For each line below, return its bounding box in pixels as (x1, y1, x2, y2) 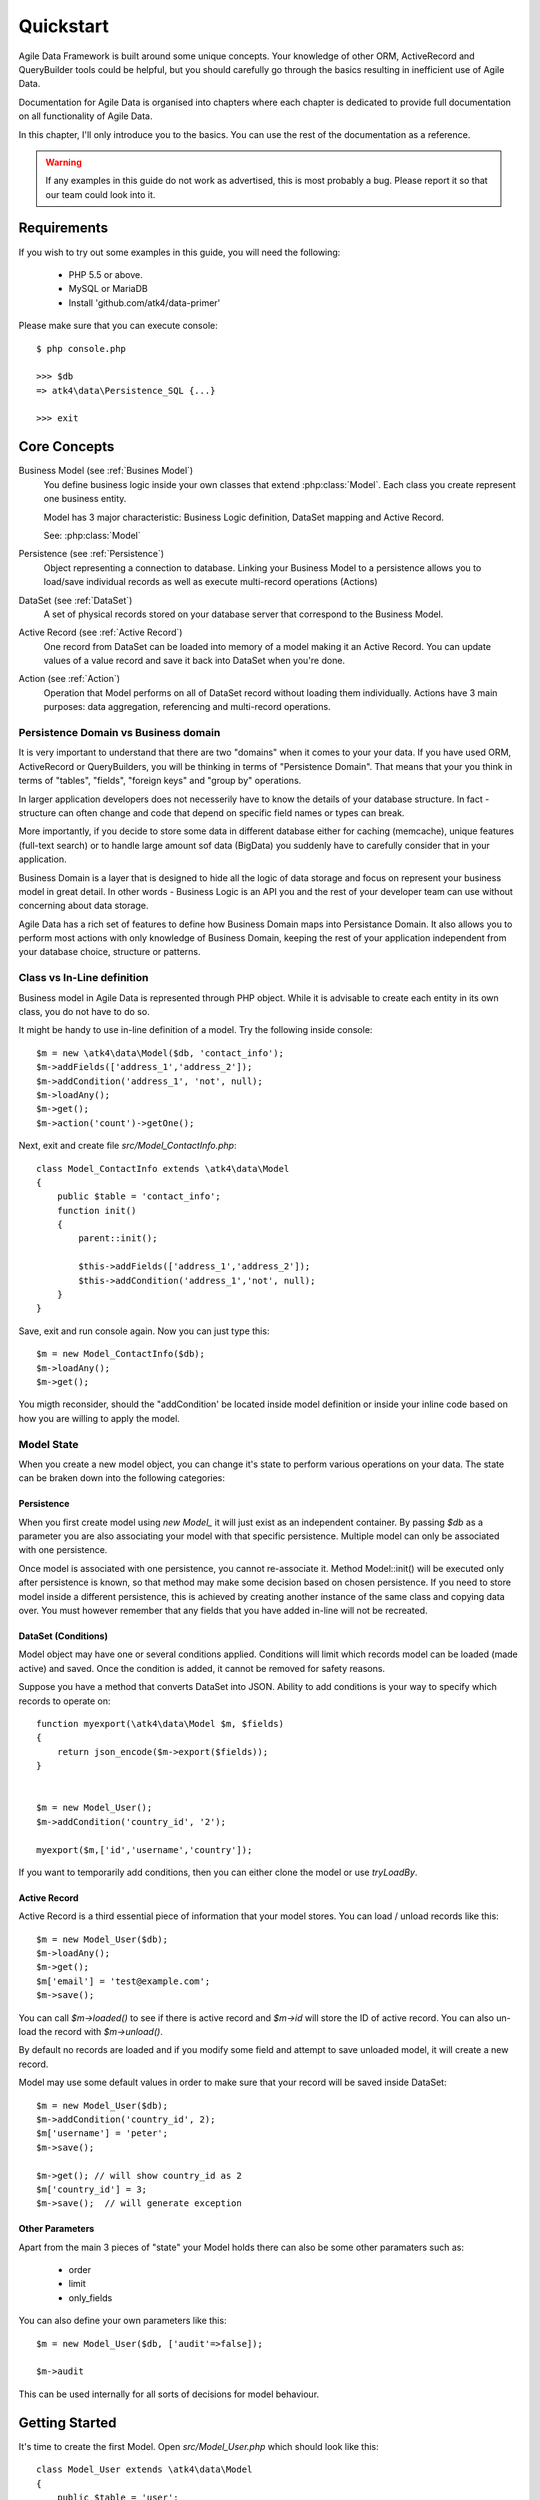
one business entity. (43, 493, 127, 505)
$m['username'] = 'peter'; (36, 2128, 169, 2139)
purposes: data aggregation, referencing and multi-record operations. (43, 701, 331, 713)
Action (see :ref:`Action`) (18, 673, 120, 685)
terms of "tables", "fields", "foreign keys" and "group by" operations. (18, 775, 302, 787)
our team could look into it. (45, 188, 156, 200)
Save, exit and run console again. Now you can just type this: (18, 1325, 270, 1337)
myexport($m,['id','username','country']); (36, 1844, 253, 1855)
